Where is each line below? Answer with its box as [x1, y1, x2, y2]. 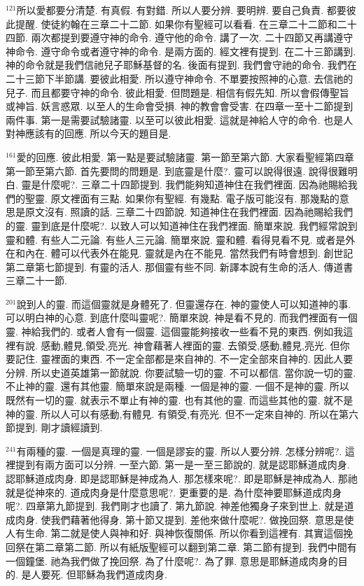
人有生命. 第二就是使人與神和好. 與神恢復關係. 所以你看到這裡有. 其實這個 [6, 526, 344, 540]
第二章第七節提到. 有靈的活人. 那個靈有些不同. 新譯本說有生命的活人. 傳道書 [6, 259, 353, 274]
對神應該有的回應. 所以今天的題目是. [6, 126, 171, 141]
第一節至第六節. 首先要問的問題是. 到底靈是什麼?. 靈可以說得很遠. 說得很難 [6, 163, 348, 178]
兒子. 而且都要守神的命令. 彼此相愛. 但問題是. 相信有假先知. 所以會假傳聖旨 [6, 85, 349, 99]
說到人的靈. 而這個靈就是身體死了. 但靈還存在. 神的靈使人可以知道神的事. [16, 296, 351, 311]
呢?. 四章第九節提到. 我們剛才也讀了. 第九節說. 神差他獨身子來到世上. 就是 [6, 498, 344, 513]
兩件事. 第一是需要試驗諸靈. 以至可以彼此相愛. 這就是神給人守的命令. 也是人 [6, 112, 353, 127]
